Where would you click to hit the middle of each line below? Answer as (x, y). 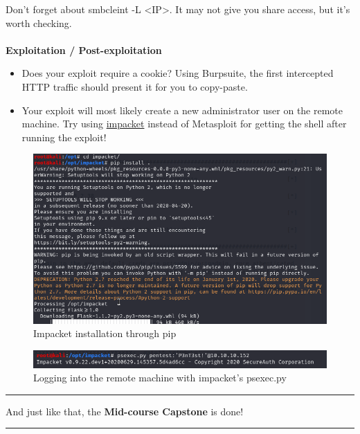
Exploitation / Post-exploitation (84, 49)
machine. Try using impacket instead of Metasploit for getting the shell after (184, 124)
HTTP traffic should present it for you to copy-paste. (135, 86)
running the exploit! (64, 137)
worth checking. (39, 22)
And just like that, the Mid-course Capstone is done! (125, 411)
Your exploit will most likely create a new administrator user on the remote (182, 110)
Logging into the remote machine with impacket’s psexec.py (160, 378)
